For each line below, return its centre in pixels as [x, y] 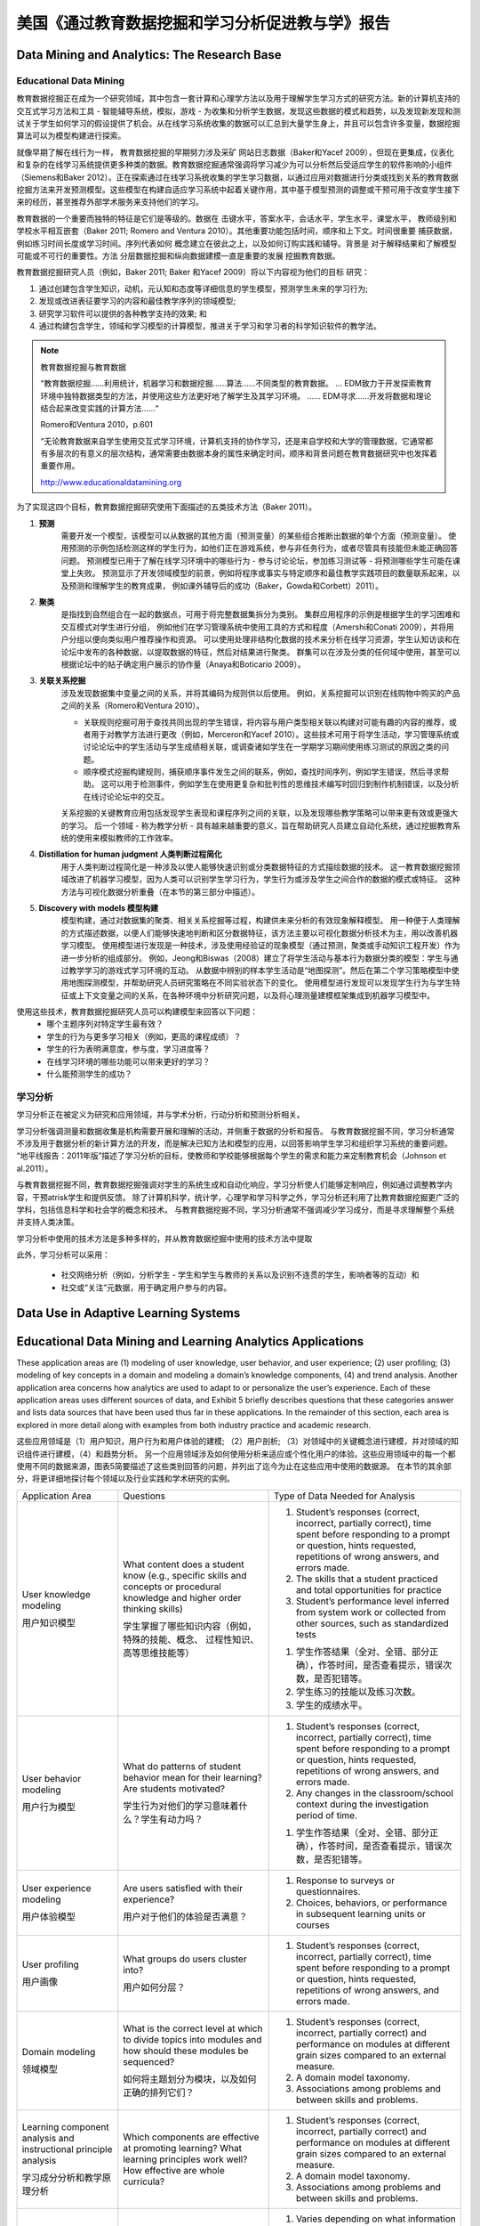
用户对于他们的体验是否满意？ [185, 1916]
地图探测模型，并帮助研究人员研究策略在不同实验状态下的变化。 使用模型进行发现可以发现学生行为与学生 [260, 983]
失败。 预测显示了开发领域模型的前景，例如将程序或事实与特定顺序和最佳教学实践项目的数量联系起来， [264, 573]
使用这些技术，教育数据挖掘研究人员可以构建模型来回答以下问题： [137, 1011]
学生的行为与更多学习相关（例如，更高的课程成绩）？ [144, 1036]
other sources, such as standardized [372, 1623]
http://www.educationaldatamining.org [111, 482]
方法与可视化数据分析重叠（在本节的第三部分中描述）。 [160, 891]
